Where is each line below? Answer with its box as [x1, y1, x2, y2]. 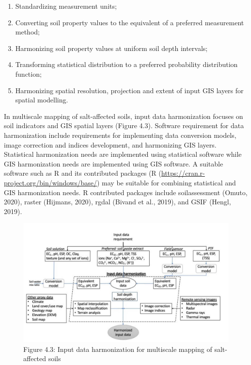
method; [15, 27, 40, 37]
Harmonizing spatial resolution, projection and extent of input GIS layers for [15, 85, 244, 95]
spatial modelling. [15, 95, 68, 105]
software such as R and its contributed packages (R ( [4, 168, 161, 178]
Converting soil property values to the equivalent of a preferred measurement [15, 17, 244, 27]
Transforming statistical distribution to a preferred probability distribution [15, 59, 238, 69]
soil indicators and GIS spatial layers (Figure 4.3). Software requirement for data [4, 120, 244, 131]
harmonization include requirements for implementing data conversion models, [4, 130, 236, 140]
